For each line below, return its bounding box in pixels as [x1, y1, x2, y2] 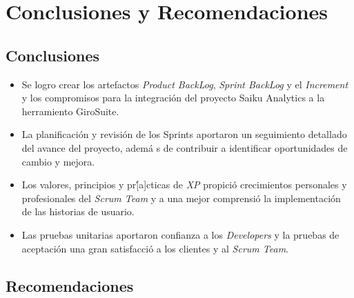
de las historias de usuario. [21, 204, 135, 219]
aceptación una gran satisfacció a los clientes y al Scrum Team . [21, 241, 288, 255]
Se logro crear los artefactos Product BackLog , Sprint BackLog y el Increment [21, 77, 348, 91]
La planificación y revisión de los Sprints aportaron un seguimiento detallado [21, 127, 347, 141]
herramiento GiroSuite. [21, 103, 119, 118]
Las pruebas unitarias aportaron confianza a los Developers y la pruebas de [21, 227, 340, 241]
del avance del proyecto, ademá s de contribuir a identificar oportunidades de [21, 140, 348, 155]
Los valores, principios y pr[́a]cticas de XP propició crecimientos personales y [21, 177, 347, 192]
